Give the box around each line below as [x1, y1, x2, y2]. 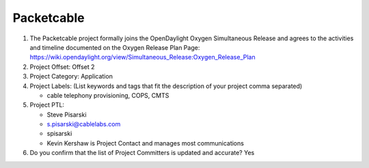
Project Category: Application [29, 72, 113, 81]
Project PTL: [29, 101, 65, 109]
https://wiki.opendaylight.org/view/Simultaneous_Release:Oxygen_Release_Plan [29, 53, 256, 61]
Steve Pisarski [46, 110, 87, 119]
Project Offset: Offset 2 [29, 62, 95, 71]
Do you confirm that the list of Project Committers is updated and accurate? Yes [29, 149, 255, 157]
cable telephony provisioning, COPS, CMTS [46, 91, 169, 99]
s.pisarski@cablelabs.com [46, 120, 121, 128]
